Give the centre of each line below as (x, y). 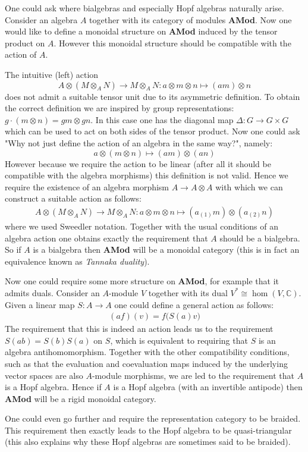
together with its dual (188, 292)
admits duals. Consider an (52, 292)
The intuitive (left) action (52, 74)
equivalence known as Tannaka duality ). (77, 261)
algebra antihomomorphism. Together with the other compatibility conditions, (147, 352)
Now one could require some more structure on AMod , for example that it (142, 281)
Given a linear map (40, 304)
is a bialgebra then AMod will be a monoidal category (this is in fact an (166, 249)
